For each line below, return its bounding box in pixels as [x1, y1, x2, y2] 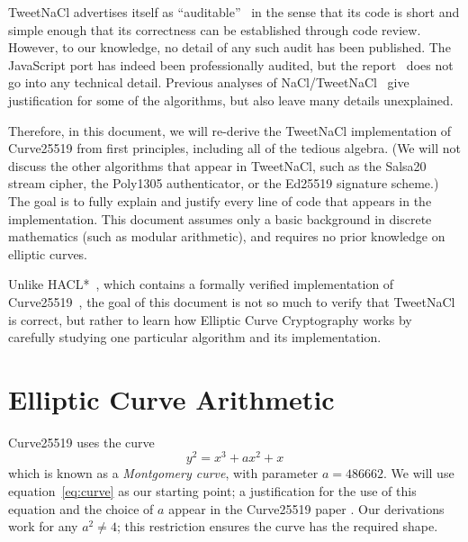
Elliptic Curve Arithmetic [8, 380, 335, 417]
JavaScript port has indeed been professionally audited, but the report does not [8, 55, 454, 74]
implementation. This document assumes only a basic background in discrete [8, 209, 432, 228]
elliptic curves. [8, 244, 88, 263]
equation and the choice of [8, 499, 154, 518]
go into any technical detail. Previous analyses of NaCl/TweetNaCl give [8, 73, 409, 92]
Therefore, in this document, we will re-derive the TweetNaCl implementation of [8, 121, 452, 140]
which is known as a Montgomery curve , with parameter [8, 464, 319, 483]
